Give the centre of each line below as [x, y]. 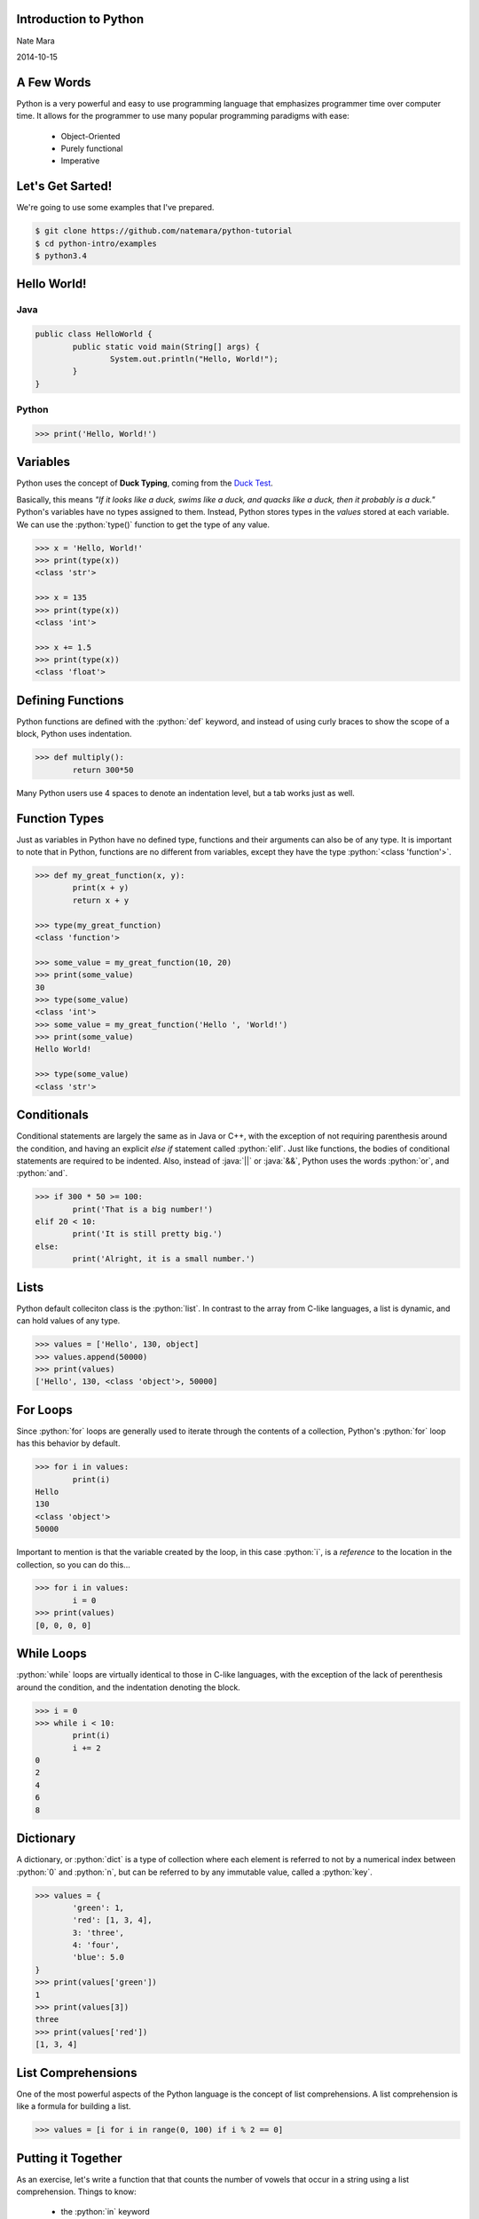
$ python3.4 [61, 256]
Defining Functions [70, 700]
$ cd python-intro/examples [96, 243]
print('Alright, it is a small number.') [164, 1259]
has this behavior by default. [68, 1443]
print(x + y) [101, 888]
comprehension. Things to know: [76, 2191]
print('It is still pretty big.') [147, 1234]
